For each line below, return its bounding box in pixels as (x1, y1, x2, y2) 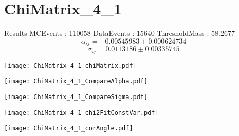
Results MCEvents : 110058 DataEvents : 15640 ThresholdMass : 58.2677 (4, 28, 235, 38)
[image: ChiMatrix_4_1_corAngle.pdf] (4, 125, 133, 132)
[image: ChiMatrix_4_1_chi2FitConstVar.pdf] (4, 109, 159, 116)
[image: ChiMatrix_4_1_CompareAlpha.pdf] (4, 77, 148, 85)
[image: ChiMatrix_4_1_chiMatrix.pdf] (4, 62, 137, 69)
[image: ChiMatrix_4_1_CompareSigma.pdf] (4, 93, 148, 101)
